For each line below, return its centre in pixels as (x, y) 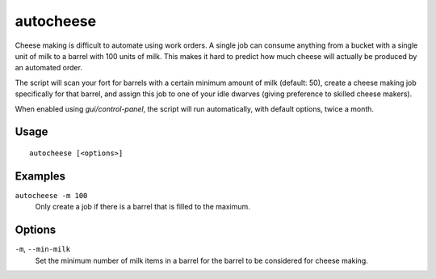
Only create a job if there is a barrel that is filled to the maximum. (143, 207)
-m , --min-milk (43, 249)
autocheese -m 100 (51, 195)
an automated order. (48, 68)
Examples (40, 176)
